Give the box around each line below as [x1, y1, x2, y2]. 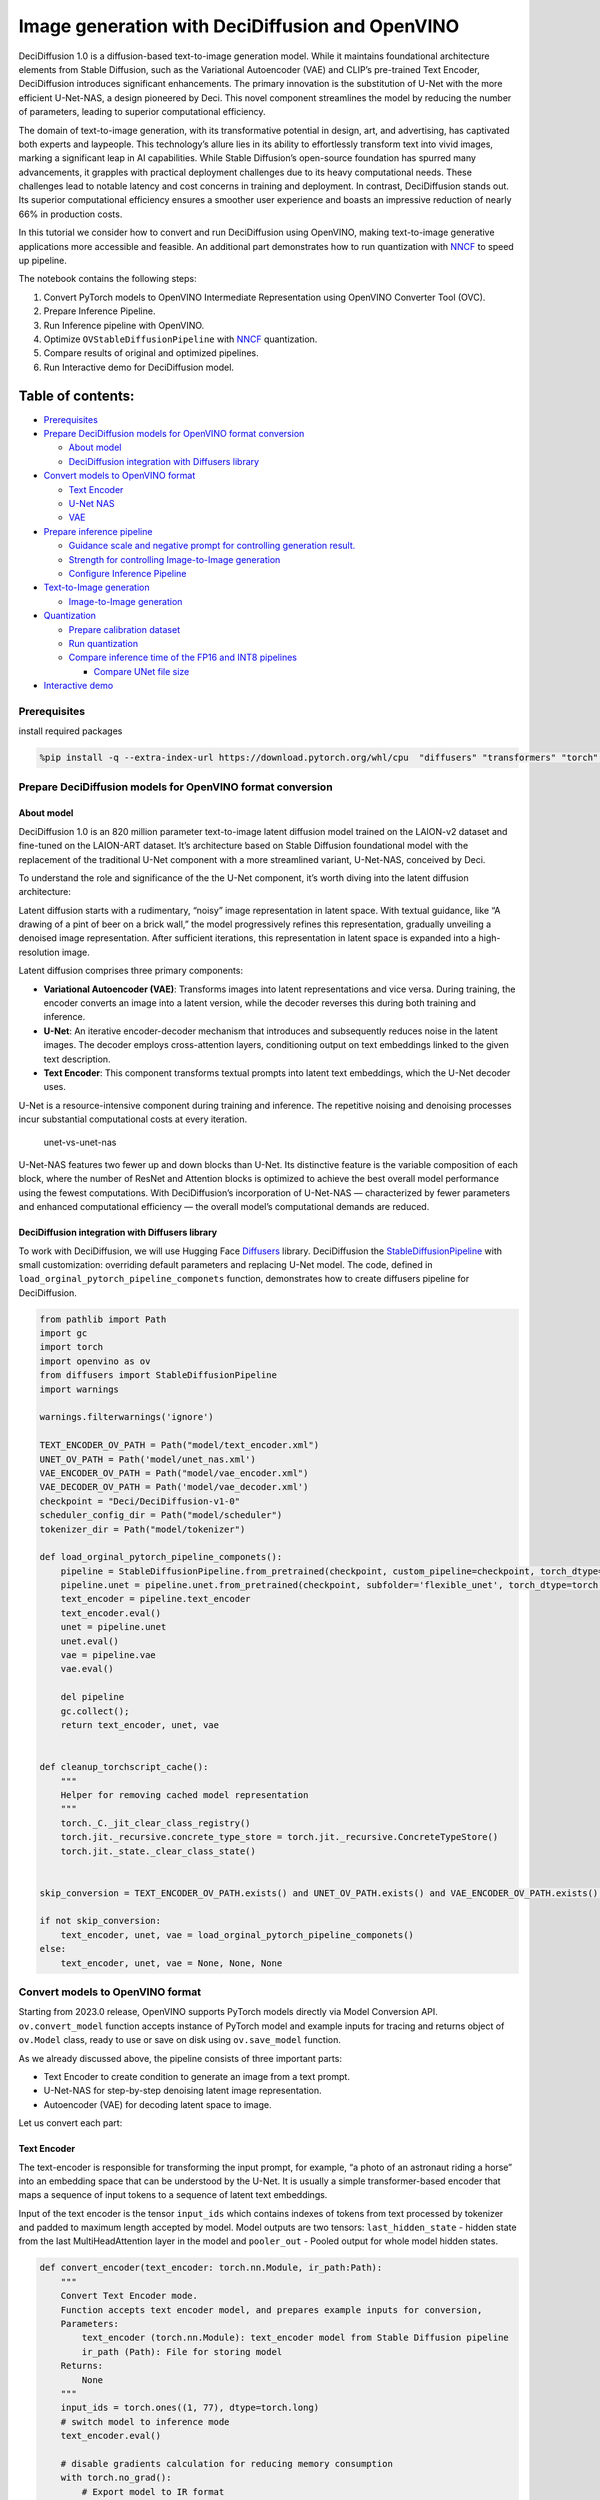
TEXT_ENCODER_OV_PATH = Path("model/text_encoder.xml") [39, 1440, 320, 1451]
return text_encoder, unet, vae [60, 1720, 220, 1730]
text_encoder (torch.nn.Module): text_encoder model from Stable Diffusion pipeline [81, 2332, 509, 2344]
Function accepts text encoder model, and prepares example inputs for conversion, [60, 2304, 483, 2315]
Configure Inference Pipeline [68, 567, 187, 579]
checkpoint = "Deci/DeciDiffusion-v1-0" [39, 1495, 240, 1507]
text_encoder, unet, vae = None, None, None [60, 1957, 283, 1969]
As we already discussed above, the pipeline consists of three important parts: [18, 2052, 342, 2064]
